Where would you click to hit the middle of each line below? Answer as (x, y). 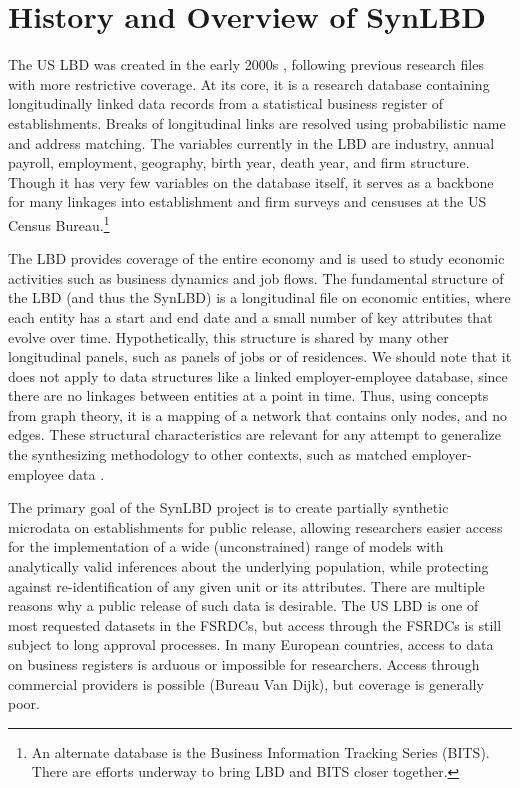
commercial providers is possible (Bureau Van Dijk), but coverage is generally (246, 683)
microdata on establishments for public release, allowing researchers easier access (255, 526)
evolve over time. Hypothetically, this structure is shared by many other (228, 336)
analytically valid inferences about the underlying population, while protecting (248, 566)
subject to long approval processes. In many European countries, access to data (251, 644)
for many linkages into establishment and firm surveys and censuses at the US (247, 201)
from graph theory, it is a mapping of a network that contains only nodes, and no (257, 414)
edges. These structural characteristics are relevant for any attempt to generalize (254, 434)
